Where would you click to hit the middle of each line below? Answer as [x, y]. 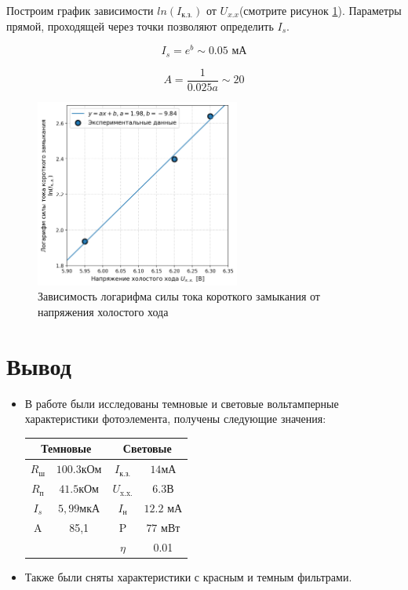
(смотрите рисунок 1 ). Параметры [320, 10]
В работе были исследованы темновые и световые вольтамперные [182, 403]
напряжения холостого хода [103, 311]
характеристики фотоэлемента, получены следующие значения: [175, 419]
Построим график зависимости [80, 10]
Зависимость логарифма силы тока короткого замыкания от [179, 296]
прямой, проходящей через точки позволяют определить [140, 25]
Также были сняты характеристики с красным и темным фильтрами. [188, 576]
